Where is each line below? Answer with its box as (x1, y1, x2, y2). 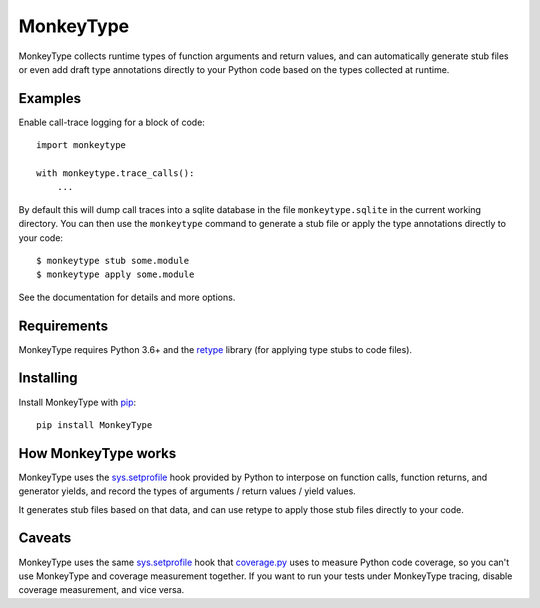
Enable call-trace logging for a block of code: (18, 116, 205, 128)
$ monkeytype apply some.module (36, 269, 195, 280)
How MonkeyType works (18, 445, 177, 462)
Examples (18, 90, 82, 107)
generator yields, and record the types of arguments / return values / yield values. (18, 485, 357, 497)
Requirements (18, 317, 109, 334)
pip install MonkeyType (36, 419, 153, 430)
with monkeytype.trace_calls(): (36, 168, 195, 179)
